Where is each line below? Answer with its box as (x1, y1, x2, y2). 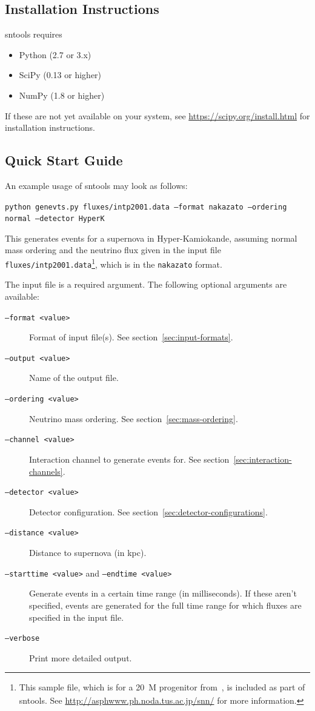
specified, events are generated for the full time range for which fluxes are (29, 598, 302, 611)
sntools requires (5, 28, 62, 41)
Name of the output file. (29, 371, 119, 384)
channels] (29, 465, 63, 477)
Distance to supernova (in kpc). (29, 546, 147, 559)
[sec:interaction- (233, 452, 292, 465)
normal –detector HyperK (5, 214, 105, 223)
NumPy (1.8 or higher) (19, 88, 105, 101)
